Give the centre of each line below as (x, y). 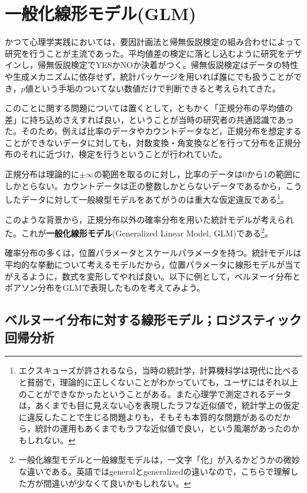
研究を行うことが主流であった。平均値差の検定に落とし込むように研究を (145, 53)
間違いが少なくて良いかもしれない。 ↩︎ (117, 483)
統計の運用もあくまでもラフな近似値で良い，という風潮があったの (163, 428)
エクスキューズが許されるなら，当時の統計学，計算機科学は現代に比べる (159, 370)
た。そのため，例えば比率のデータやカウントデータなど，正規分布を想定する (153, 131)
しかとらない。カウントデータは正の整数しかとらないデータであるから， (145, 185)
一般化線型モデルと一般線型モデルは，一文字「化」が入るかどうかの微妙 (159, 460)
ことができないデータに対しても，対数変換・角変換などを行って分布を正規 (149, 142)
